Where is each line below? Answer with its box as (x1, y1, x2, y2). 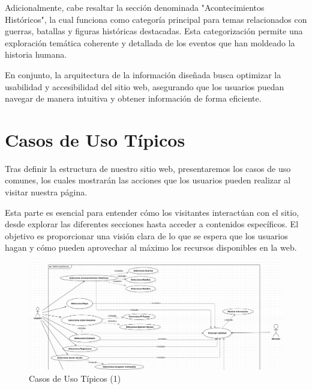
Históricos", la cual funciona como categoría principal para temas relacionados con (5, 13, 307, 25)
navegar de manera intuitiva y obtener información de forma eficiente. (5, 92, 262, 105)
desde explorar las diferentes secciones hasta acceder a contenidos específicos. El (5, 218, 299, 230)
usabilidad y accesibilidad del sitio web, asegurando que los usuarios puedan (5, 80, 284, 93)
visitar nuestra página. (5, 186, 88, 198)
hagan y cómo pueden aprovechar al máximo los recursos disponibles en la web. (5, 241, 297, 254)
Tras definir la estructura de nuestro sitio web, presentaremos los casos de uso (5, 162, 291, 174)
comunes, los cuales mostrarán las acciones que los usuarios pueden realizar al (5, 174, 291, 186)
